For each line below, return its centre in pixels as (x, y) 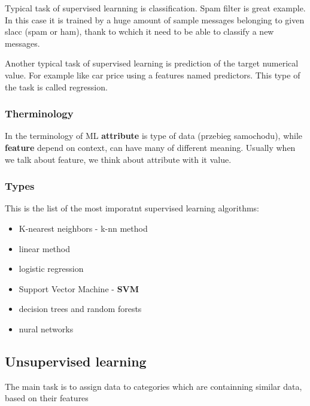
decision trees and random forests (80, 309)
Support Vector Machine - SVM (79, 288)
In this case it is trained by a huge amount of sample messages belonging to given (155, 19)
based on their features (47, 398)
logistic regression (51, 269)
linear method (45, 248)
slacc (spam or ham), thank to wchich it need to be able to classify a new (139, 31)
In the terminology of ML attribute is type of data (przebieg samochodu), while (154, 136)
